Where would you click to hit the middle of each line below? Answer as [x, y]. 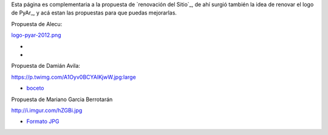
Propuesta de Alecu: [37, 24]
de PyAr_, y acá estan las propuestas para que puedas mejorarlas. [94, 13]
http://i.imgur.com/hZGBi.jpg [47, 110]
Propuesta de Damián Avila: [46, 66]
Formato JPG [43, 122]
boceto [35, 88]
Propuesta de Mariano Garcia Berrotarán [62, 99]
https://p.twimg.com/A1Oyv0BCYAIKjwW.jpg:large [73, 77]
